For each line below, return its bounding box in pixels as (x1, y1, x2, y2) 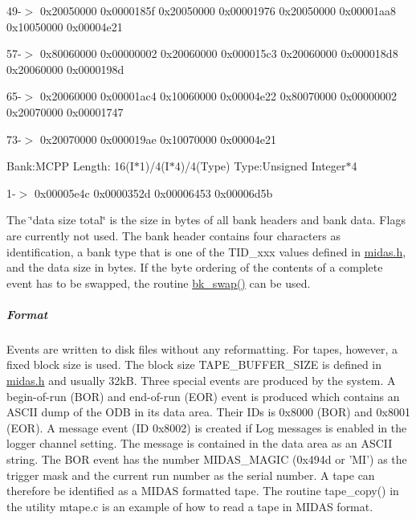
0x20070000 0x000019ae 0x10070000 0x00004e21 (39, 130, 276, 147)
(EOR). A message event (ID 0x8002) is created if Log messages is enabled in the (6, 419, 407, 436)
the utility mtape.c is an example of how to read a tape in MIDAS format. (6, 497, 373, 514)
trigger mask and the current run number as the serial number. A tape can (6, 466, 375, 483)
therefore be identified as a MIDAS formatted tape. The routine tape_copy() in (6, 482, 399, 499)
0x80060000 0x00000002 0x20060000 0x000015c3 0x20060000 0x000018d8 (39, 45, 398, 62)
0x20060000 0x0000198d (6, 60, 124, 77)
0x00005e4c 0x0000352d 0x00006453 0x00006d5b (34, 184, 273, 201)
